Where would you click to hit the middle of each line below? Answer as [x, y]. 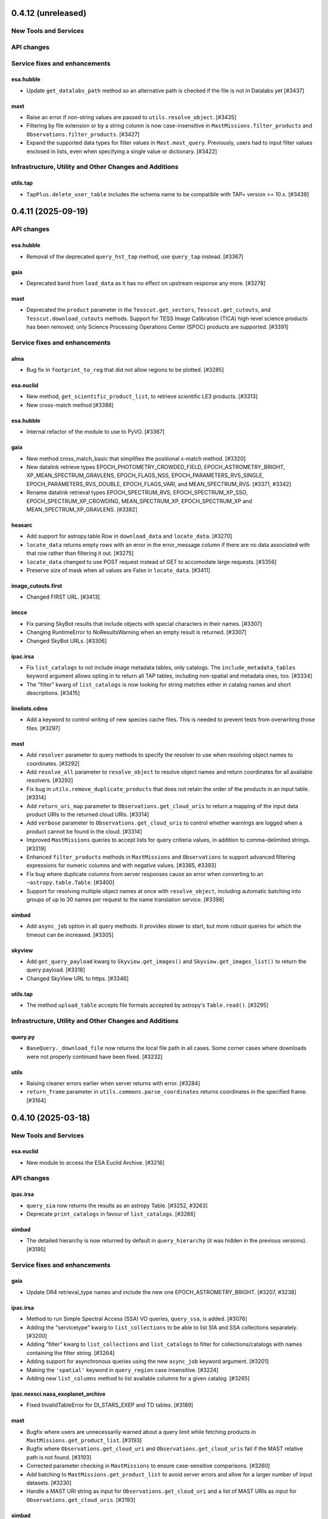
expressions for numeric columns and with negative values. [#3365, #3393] [121, 865]
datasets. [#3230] [49, 1483]
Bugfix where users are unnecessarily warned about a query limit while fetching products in [141, 1432]
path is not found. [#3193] [59, 1457]
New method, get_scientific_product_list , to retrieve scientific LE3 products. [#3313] [142, 396]
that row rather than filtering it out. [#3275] [80, 554]
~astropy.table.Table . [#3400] [70, 883]
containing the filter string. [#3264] [70, 1353]
